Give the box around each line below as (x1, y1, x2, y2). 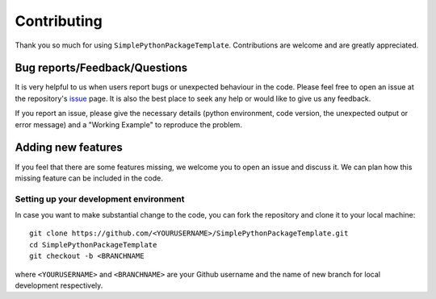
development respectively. (15, 280, 103, 290)
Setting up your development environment (15, 193, 185, 205)
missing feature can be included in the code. (15, 173, 163, 183)
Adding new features (15, 141, 123, 155)
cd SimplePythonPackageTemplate (29, 240, 157, 249)
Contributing (15, 12, 103, 30)
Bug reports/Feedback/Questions (15, 61, 188, 75)
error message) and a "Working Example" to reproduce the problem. (15, 119, 242, 129)
